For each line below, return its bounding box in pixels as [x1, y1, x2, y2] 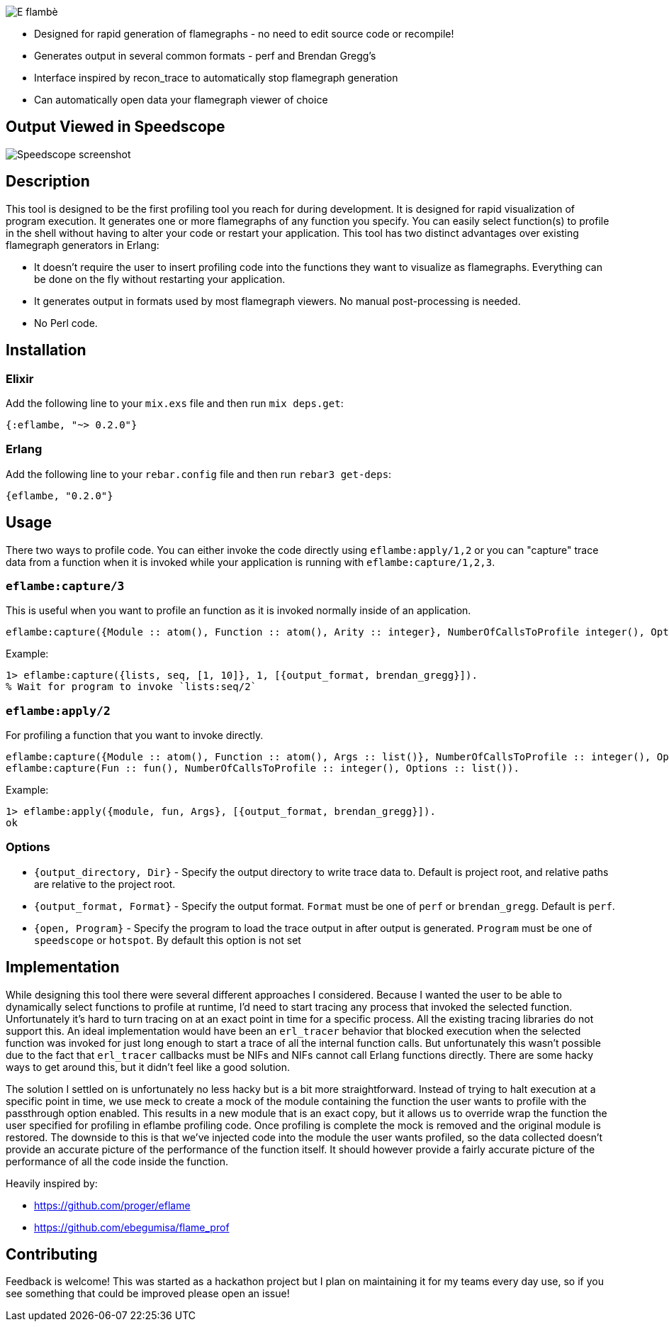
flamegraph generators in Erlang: [6, 238, 159, 251]
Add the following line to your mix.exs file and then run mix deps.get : [6, 396, 344, 409]
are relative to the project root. [34, 877, 176, 890]
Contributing [6, 1245, 98, 1264]
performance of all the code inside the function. [6, 1155, 228, 1167]
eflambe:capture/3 [6, 579, 125, 593]
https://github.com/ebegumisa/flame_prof [34, 1221, 230, 1233]
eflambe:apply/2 [6, 704, 111, 718]
